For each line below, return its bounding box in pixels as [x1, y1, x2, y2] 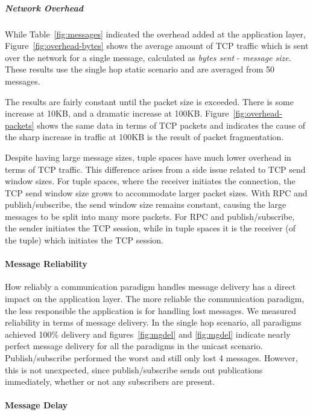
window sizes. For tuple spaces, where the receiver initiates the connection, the [5, 175, 296, 187]
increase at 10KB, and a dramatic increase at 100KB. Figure [5, 107, 229, 120]
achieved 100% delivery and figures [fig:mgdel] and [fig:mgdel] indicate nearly [5, 327, 291, 340]
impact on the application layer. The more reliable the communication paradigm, [5, 292, 305, 305]
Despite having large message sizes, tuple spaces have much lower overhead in [5, 150, 291, 163]
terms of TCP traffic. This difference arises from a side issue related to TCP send [5, 162, 306, 175]
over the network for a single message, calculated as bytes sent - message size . [5, 51, 291, 63]
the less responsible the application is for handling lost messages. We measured [5, 304, 297, 317]
